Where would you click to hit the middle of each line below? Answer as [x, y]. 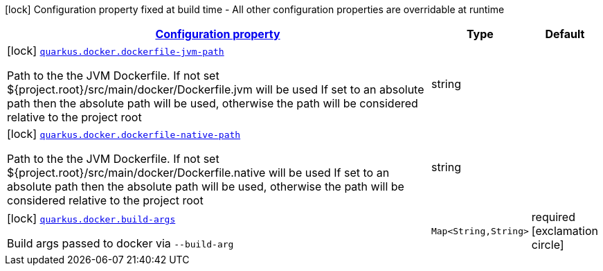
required [553, 217]
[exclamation [565, 231]
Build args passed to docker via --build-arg [120, 243]
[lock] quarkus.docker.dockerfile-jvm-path [116, 51]
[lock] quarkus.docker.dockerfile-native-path [124, 134]
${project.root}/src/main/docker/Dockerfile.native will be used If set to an [198, 173]
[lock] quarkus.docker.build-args [91, 218]
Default [565, 34]
